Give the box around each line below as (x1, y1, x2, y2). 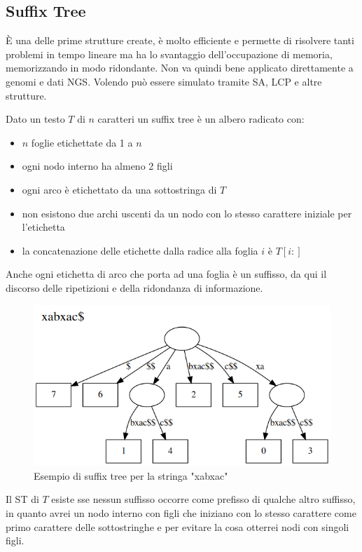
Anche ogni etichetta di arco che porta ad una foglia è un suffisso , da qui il (6, 267, 327, 281)
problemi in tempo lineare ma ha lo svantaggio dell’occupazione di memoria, (6, 46, 333, 61)
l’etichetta (22, 220, 65, 234)
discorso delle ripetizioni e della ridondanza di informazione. (6, 280, 263, 295)
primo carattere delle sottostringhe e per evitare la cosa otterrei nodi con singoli (6, 519, 349, 534)
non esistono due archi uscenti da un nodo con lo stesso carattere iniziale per (22, 206, 352, 220)
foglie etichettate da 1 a (31, 135, 133, 149)
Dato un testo (6, 112, 65, 126)
